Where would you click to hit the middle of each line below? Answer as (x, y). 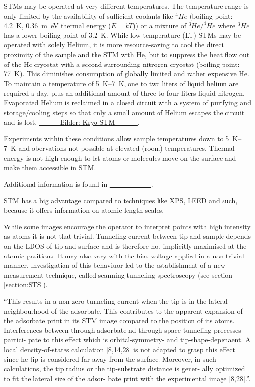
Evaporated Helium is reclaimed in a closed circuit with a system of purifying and (127, 102)
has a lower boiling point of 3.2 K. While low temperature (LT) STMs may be (123, 35)
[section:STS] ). (26, 284)
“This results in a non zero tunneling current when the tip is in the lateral (116, 301)
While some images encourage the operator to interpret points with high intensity (127, 226)
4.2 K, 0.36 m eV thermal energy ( (58, 25)
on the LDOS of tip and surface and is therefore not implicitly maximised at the (125, 246)
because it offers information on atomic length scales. (84, 210)
